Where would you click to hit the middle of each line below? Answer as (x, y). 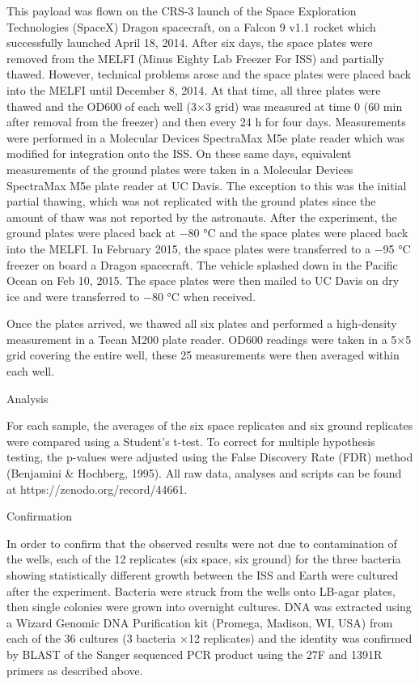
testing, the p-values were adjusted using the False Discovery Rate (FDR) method (210, 457)
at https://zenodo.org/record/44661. (97, 489)
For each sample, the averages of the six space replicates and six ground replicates (210, 425)
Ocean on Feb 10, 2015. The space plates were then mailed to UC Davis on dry (203, 280)
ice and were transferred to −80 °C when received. (131, 296)
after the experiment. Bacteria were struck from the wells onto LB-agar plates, (201, 591)
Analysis (28, 398)
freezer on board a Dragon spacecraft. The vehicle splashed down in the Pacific (202, 264)
